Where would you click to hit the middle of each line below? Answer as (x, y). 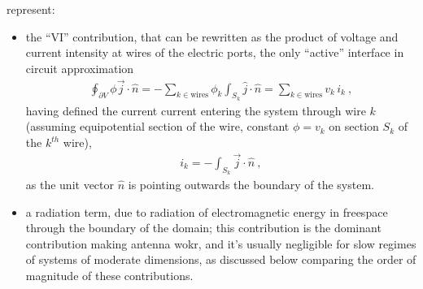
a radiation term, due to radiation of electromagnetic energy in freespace (207, 211)
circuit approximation (80, 68)
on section (354, 126)
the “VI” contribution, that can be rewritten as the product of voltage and (212, 36)
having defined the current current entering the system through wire (196, 110)
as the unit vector (70, 185)
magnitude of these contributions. (109, 276)
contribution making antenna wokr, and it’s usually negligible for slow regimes (221, 243)
